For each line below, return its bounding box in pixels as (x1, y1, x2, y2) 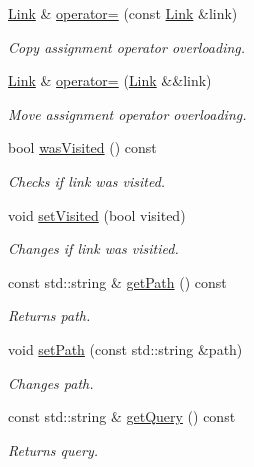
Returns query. (8, 439, 99, 460)
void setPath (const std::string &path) (8, 338, 243, 359)
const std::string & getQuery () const (8, 406, 236, 427)
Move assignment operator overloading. (8, 103, 247, 124)
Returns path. (8, 305, 91, 326)
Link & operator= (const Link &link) (8, 3, 238, 23)
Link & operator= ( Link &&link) (8, 70, 212, 91)
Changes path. (8, 372, 94, 393)
